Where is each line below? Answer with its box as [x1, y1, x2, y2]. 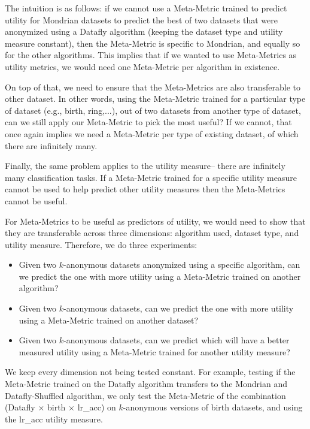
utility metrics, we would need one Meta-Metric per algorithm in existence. [5, 60, 280, 72]
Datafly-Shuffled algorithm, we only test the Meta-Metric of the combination [5, 389, 286, 401]
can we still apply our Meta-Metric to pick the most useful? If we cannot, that [5, 116, 292, 128]
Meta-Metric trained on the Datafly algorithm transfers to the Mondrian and [5, 377, 287, 390]
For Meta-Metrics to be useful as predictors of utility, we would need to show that [5, 214, 306, 227]
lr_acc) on [77, 401, 116, 413]
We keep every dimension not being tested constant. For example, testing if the [5, 365, 296, 378]
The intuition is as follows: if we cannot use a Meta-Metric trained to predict [5, 2, 287, 14]
